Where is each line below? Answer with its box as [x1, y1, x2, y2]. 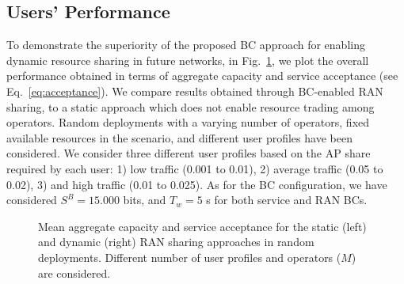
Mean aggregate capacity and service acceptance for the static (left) [38, 218, 367, 234]
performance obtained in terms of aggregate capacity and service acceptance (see [6, 67, 398, 84]
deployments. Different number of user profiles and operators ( [38, 248, 341, 265]
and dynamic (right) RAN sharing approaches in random [38, 233, 314, 250]
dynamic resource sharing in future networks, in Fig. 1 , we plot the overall [6, 51, 369, 68]
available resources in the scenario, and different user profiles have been [6, 129, 353, 146]
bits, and [123, 191, 166, 208]
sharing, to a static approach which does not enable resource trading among [6, 98, 375, 115]
